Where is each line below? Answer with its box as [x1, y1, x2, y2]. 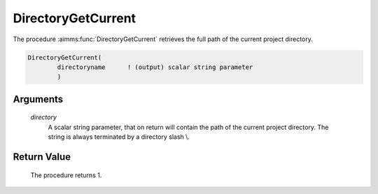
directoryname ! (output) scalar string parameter [57, 63, 253, 71]
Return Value [13, 151, 71, 163]
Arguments [13, 93, 64, 105]
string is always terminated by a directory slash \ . [48, 133, 190, 141]
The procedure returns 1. [30, 171, 102, 179]
